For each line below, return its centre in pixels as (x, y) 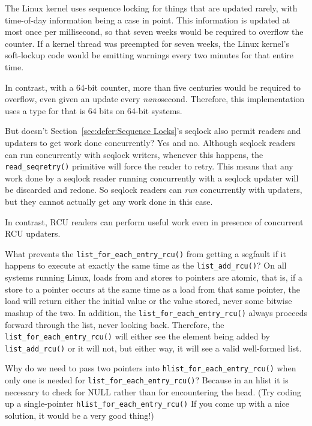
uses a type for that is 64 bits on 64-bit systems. (94, 110)
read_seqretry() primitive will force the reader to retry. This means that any (149, 166)
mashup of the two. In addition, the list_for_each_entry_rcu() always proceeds (156, 312)
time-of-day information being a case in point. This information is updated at (148, 20)
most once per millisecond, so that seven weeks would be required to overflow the (154, 32)
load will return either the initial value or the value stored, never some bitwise (148, 301)
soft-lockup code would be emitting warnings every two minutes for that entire (149, 55)
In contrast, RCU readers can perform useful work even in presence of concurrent (154, 221)
